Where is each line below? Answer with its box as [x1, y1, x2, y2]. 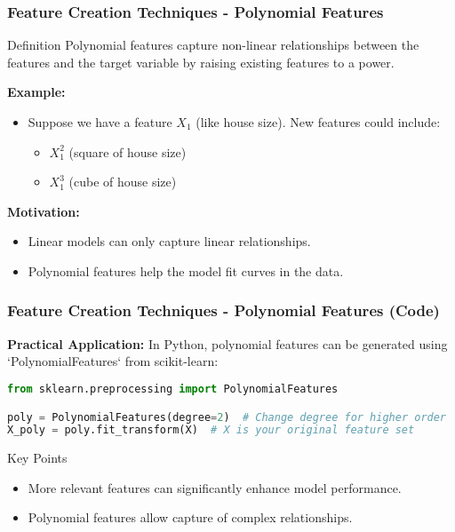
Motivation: [7, 202, 80, 220]
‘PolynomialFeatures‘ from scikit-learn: [7, 352, 219, 370]
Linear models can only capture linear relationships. [28, 232, 311, 250]
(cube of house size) [68, 172, 177, 191]
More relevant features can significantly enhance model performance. [28, 478, 402, 496]
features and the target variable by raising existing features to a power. [7, 52, 395, 71]
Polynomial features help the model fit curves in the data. [28, 261, 344, 280]
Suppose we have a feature [28, 113, 172, 131]
